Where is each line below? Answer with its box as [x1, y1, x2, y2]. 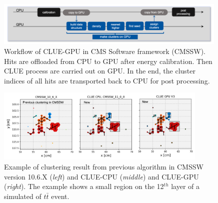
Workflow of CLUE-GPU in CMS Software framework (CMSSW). [4, 45, 205, 56]
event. [51, 190, 69, 201]
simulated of [4, 190, 41, 201]
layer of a [171, 181, 200, 191]
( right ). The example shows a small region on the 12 [4, 181, 164, 191]
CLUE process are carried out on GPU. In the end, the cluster [4, 65, 195, 76]
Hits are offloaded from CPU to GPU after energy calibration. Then [4, 55, 212, 66]
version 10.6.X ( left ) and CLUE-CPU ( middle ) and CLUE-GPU [4, 171, 199, 181]
